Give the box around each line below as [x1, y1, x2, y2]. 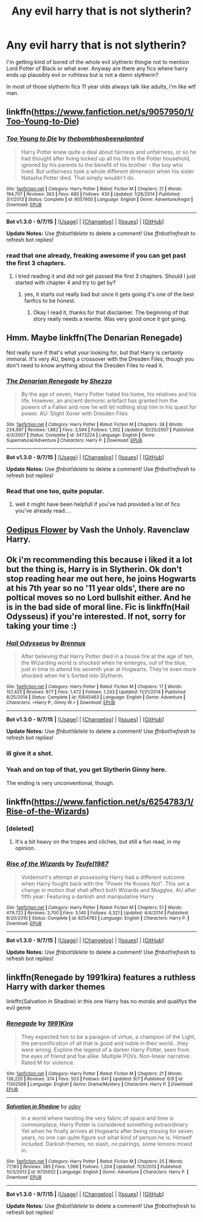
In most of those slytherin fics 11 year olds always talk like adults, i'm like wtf [6, 83, 196, 90]
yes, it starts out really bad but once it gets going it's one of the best [24, 291, 195, 298]
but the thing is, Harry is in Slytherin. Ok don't [6, 564, 182, 574]
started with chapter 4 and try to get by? [14, 278, 116, 286]
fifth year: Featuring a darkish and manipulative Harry [21, 893, 154, 900]
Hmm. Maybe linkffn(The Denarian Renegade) [6, 333, 183, 343]
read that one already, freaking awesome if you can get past [6, 251, 186, 260]
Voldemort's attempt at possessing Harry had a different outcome [21, 873, 185, 881]
